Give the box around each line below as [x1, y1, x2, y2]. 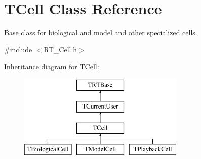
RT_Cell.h [44, 44, 77, 55]
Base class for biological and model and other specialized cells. [4, 27, 197, 38]
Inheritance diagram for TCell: [4, 61, 99, 72]
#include [4, 44, 32, 55]
